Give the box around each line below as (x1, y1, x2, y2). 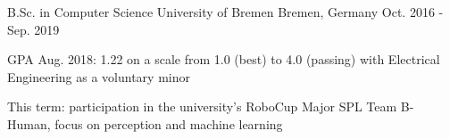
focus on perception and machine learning (54, 114, 283, 133)
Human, (7, 114, 51, 133)
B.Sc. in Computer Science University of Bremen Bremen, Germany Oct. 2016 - (7, 3, 444, 20)
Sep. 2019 (7, 20, 60, 38)
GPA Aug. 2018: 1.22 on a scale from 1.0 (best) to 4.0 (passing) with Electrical (7, 50, 440, 69)
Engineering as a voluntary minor (7, 67, 190, 86)
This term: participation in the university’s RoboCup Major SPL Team (7, 97, 397, 116)
